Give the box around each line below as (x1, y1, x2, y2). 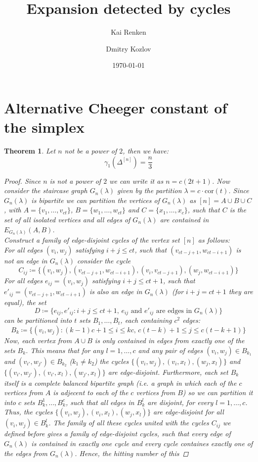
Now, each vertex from (4, 335, 72, 345)
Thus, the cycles (4, 407, 53, 417)
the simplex (4, 117, 85, 137)
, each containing (120, 315, 172, 325)
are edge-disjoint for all (153, 407, 224, 417)
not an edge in (4, 255, 47, 265)
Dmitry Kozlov (106, 43, 151, 53)
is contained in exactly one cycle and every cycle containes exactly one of (31, 438, 253, 448)
